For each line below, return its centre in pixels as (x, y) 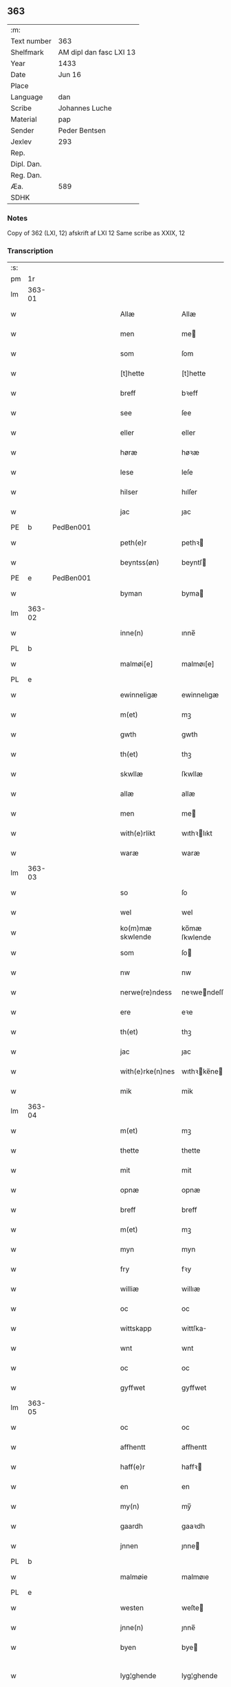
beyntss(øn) (140, 563)
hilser (129, 492)
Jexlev (21, 142)
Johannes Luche (85, 108)
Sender (22, 130)
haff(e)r (133, 1467)
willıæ (191, 1289)
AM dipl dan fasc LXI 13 (97, 52)
